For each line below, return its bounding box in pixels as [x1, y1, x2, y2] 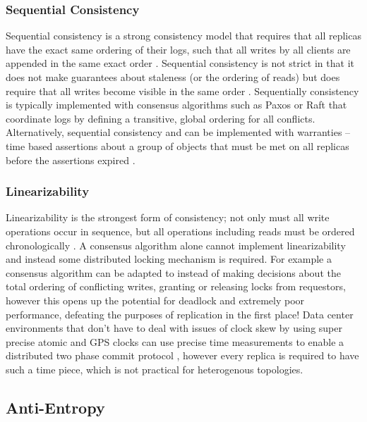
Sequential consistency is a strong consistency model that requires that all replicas [6, 28, 361, 43]
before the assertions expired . [6, 152, 136, 167]
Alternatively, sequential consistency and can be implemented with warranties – [6, 125, 351, 139]
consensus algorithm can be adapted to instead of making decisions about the [6, 265, 341, 280]
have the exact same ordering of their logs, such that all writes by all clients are [6, 42, 351, 56]
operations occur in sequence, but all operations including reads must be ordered [6, 223, 355, 238]
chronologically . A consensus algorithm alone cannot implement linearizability [6, 237, 346, 252]
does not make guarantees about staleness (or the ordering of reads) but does [6, 70, 340, 84]
